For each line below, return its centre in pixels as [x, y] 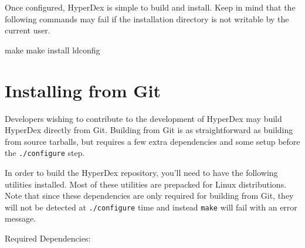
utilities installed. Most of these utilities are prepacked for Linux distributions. [146, 184]
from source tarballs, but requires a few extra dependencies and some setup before [152, 141]
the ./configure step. [45, 153]
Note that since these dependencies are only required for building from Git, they [149, 196]
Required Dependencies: [48, 238]
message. [21, 218]
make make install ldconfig [52, 50]
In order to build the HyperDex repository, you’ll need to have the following [141, 172]
